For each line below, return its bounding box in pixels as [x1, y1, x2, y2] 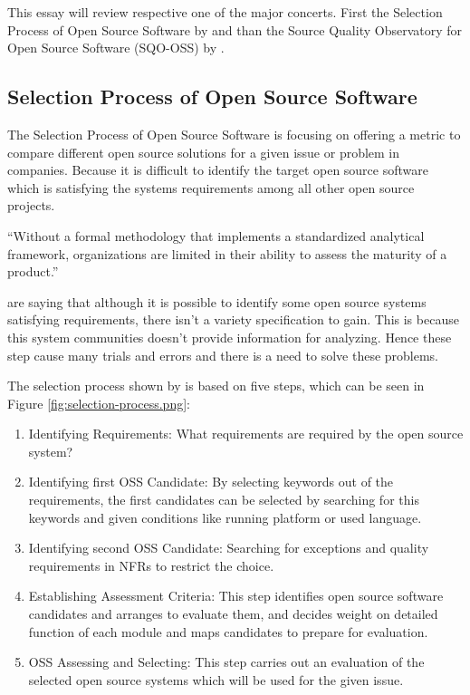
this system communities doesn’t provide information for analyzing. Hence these [7, 327, 452, 346]
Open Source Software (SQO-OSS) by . [7, 38, 225, 57]
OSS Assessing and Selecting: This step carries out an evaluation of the [28, 652, 425, 671]
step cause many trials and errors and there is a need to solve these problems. [7, 345, 439, 364]
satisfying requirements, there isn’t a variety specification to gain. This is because [7, 310, 459, 329]
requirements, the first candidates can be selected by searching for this [28, 490, 419, 509]
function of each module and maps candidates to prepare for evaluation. [28, 622, 428, 641]
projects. [7, 196, 55, 215]
